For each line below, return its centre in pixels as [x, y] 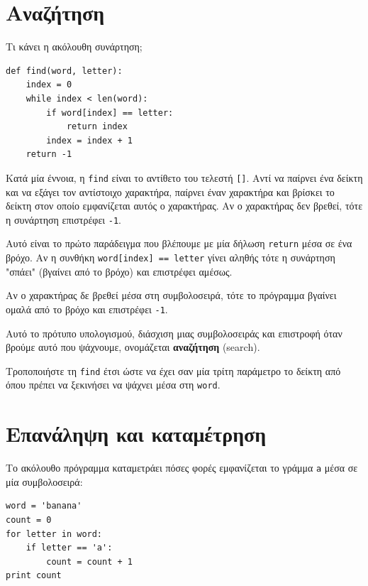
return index [97, 127]
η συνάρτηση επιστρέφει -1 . [63, 219]
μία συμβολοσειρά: [44, 481]
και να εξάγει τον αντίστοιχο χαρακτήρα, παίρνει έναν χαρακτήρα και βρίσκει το [170, 191]
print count [34, 576]
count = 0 [29, 520]
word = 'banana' [44, 506]
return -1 [49, 154]
